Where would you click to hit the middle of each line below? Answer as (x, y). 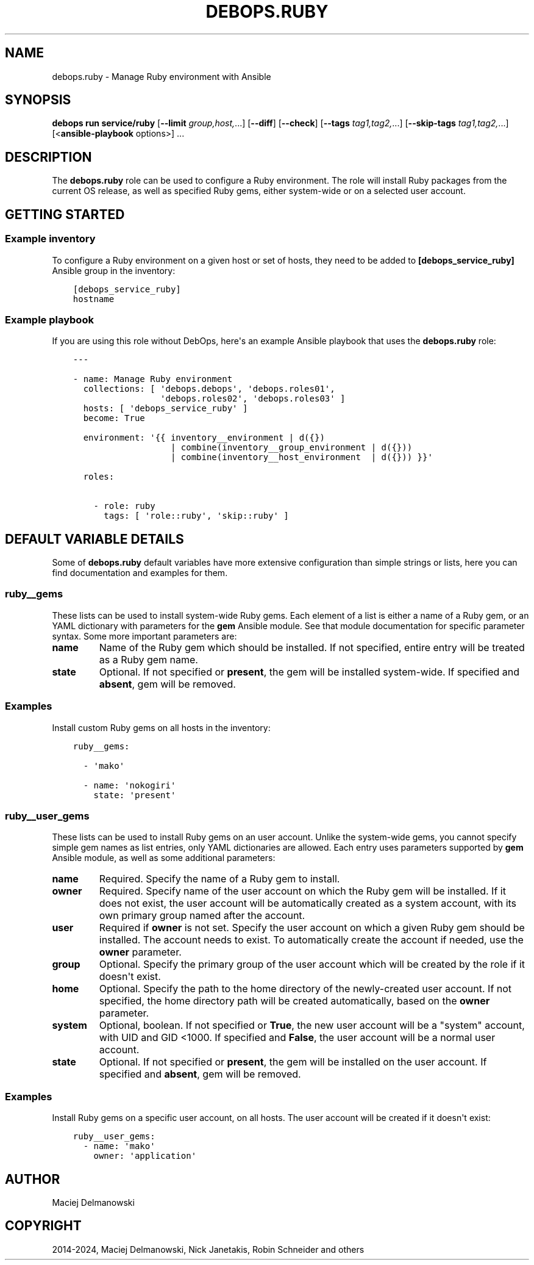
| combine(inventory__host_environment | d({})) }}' (301, 457)
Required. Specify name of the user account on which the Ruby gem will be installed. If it (302, 891)
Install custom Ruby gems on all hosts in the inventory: (161, 727)
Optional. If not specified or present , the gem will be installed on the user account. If (293, 1062)
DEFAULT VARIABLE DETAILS (94, 539)
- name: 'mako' (119, 1146)
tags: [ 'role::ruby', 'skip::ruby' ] (196, 516)
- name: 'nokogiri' (130, 785)
